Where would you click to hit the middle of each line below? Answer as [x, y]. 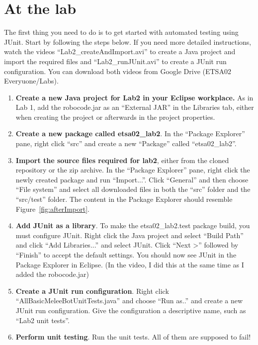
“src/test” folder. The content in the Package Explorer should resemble [124, 199]
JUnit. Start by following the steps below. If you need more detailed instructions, [128, 42]
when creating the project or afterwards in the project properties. [115, 117]
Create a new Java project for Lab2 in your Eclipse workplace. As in [134, 97]
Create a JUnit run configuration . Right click [92, 291]
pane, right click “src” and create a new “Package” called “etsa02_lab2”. [126, 143]
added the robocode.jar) [52, 274]
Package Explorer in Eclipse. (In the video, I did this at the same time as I [130, 264]
